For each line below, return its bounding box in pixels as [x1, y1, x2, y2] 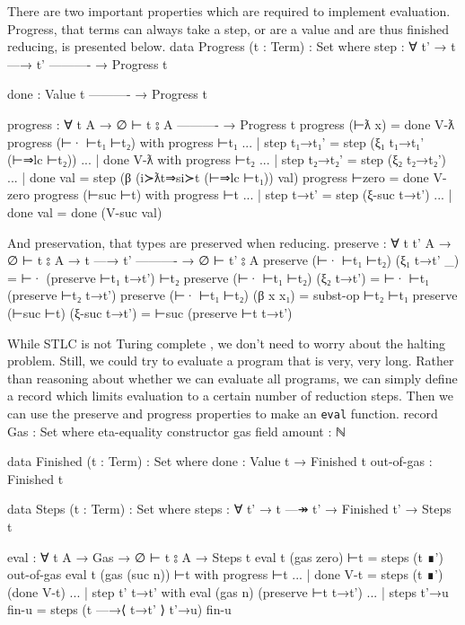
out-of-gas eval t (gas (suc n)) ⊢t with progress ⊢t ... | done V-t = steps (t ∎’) [7, 565, 443, 584]
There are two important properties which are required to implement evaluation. [7, 2, 451, 20]
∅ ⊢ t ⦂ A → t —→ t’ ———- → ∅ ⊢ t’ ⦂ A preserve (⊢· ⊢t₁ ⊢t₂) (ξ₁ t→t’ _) [7, 251, 460, 269]
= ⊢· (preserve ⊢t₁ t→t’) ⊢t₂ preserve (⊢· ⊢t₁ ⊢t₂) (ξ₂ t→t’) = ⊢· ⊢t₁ [7, 268, 430, 286]
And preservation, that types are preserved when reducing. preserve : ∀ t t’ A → [7, 233, 452, 251]
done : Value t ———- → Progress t [7, 84, 207, 103]
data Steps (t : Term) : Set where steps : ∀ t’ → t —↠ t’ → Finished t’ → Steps [7, 499, 452, 518]
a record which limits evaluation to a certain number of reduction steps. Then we [7, 386, 454, 405]
